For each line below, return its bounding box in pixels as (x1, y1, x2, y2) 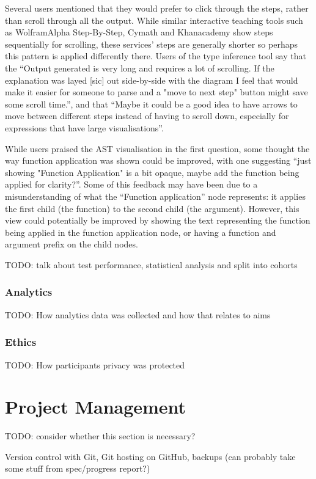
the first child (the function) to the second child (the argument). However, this (5, 202, 299, 214)
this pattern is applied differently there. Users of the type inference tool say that (5, 49, 306, 62)
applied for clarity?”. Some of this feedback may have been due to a (5, 178, 258, 191)
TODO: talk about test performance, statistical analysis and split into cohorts (5, 258, 298, 271)
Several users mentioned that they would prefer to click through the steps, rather (5, 2, 309, 14)
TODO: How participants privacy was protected (5, 358, 185, 371)
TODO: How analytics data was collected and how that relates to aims (5, 308, 271, 321)
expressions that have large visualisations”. (5, 121, 164, 134)
